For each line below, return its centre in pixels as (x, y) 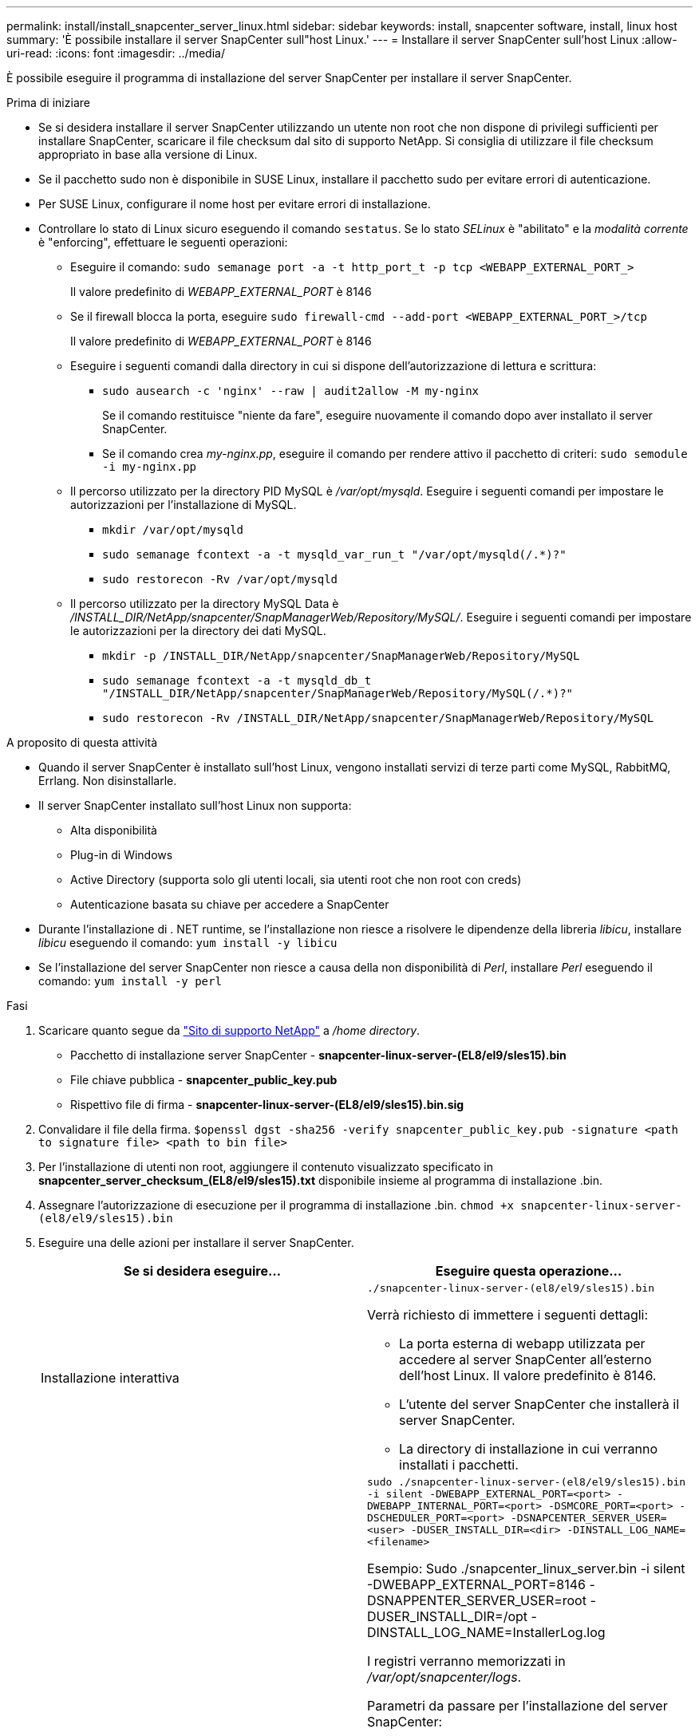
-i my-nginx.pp (150, 467)
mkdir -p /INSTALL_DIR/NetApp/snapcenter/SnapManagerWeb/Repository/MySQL (341, 656)
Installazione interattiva (110, 1377)
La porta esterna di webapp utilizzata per (522, 1343)
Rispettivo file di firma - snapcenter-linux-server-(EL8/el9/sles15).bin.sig (267, 1105)
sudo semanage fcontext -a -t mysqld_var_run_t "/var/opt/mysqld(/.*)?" (334, 554)
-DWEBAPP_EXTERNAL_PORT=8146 (476, 1584)
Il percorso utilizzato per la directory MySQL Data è (205, 604)
